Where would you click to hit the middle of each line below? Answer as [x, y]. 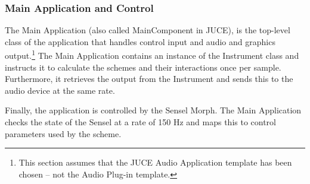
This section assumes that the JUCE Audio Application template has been [155, 162]
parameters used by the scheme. [63, 133]
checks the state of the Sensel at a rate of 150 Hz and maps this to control [140, 122]
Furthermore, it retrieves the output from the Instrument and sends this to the [149, 79]
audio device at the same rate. [60, 90]
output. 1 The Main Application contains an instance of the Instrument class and [152, 55]
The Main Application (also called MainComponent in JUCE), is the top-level [148, 30]
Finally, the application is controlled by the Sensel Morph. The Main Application [153, 110]
